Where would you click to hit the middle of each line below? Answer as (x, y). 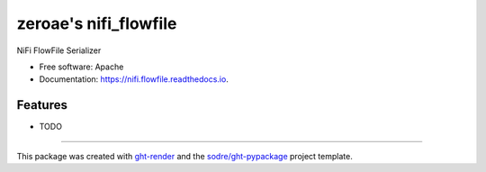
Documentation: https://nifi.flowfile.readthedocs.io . (134, 79)
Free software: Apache (81, 67)
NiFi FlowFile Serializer (59, 50)
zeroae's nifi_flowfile (97, 23)
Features (42, 105)
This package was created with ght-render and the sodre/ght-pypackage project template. (184, 156)
